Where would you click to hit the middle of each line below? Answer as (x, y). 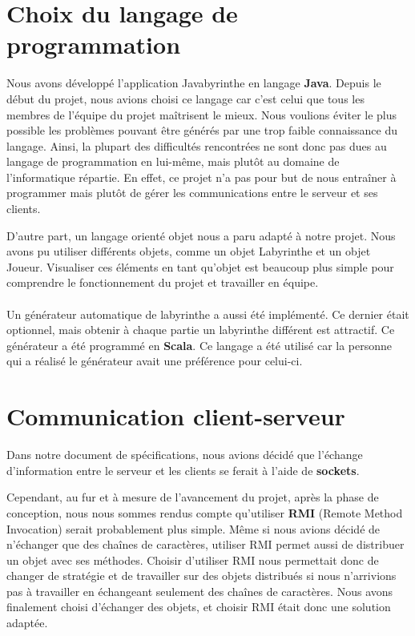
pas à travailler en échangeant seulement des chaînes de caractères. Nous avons (200, 591)
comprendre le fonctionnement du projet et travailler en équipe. (163, 282)
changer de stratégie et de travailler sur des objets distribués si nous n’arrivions (201, 576)
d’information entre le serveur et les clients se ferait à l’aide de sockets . (183, 470)
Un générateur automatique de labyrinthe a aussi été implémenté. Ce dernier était (208, 314)
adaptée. (27, 623)
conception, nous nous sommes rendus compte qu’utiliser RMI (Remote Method (205, 512)
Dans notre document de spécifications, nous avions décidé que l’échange (185, 455)
